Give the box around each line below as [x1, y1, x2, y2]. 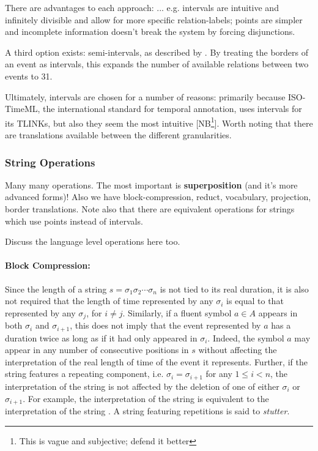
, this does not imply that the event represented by [70, 319, 261, 332]
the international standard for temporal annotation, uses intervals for [43, 102, 302, 115]
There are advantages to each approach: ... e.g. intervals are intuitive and [5, 1, 279, 13]
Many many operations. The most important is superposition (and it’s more [5, 178, 298, 191]
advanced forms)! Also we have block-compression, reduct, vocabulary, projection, [5, 190, 311, 203]
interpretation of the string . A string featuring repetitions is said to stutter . [5, 404, 290, 417]
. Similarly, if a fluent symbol [122, 306, 232, 319]
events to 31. [5, 69, 53, 82]
